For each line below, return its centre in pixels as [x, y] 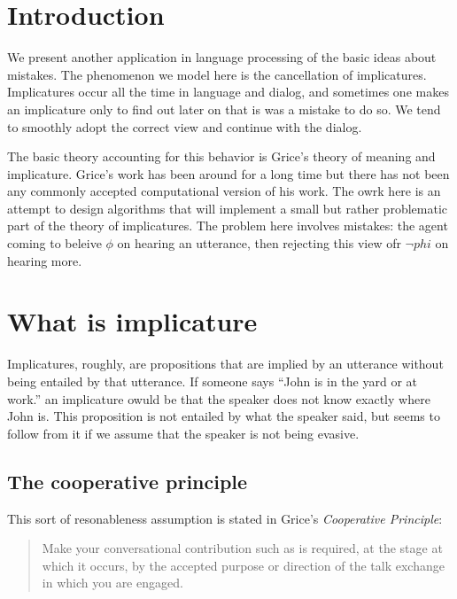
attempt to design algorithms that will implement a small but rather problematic [227, 208]
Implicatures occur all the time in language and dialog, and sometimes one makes [228, 92]
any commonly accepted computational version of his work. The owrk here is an [224, 191]
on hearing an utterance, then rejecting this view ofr [259, 243]
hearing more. [45, 260]
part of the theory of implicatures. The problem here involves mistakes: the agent [228, 226]
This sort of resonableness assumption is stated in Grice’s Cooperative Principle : [225, 518]
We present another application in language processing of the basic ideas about [222, 57]
